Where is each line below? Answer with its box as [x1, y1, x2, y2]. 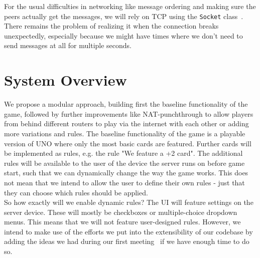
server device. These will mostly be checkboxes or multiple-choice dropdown [4, 206, 237, 217]
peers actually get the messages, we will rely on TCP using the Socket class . [4, 11, 243, 21]
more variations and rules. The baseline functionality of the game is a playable [4, 128, 245, 138]
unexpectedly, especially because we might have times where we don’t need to [4, 30, 243, 41]
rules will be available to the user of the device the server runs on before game [4, 157, 245, 168]
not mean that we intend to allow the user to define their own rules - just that [4, 177, 245, 187]
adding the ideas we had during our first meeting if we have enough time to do [4, 236, 249, 246]
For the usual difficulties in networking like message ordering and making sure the [4, 1, 256, 11]
